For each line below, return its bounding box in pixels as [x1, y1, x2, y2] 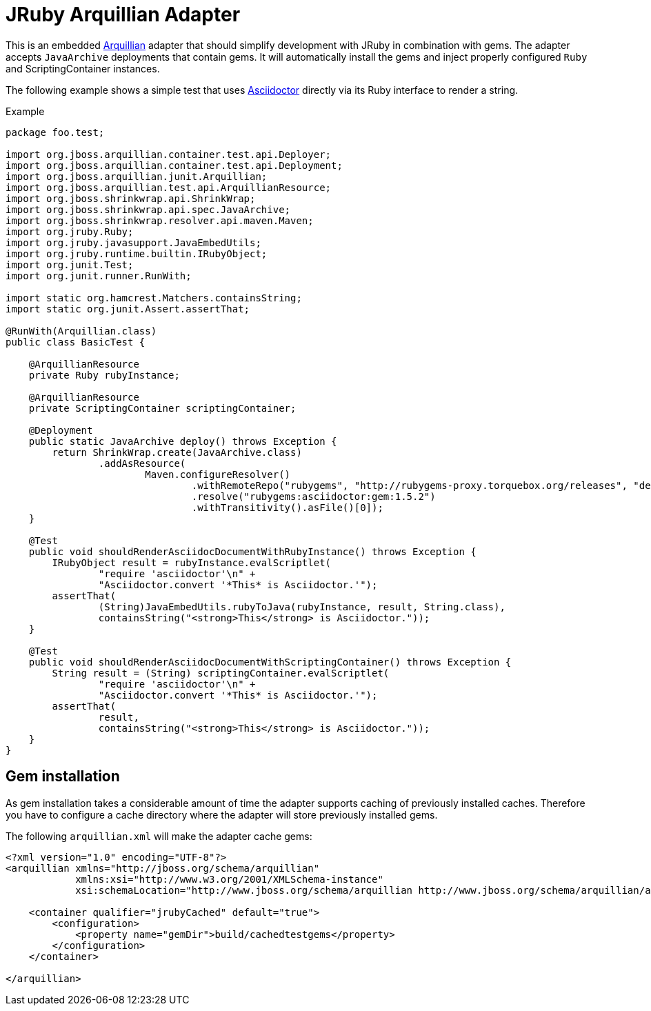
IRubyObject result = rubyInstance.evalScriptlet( [52, 557, 332, 568]
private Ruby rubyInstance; [28, 369, 180, 381]
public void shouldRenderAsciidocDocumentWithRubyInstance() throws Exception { [28, 545, 477, 557]
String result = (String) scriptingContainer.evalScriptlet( [52, 667, 390, 679]
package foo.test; [6, 126, 105, 138]
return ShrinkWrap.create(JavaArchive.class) [52, 446, 302, 458]
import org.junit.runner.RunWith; [6, 270, 192, 281]
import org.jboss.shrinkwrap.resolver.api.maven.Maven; [6, 214, 314, 226]
